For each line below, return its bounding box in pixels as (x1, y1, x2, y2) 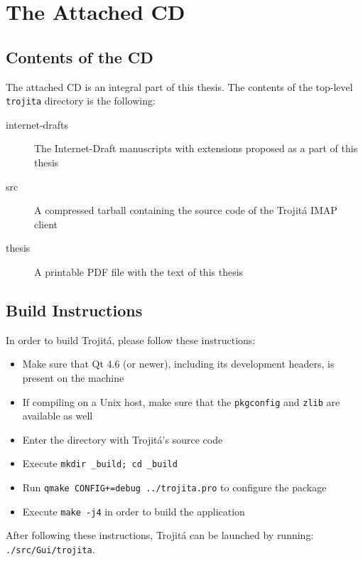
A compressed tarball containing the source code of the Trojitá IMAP (34, 203, 337, 218)
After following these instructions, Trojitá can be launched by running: (6, 528, 314, 543)
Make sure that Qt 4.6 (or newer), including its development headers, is (22, 356, 335, 371)
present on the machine (22, 370, 124, 385)
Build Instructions (6, 299, 143, 321)
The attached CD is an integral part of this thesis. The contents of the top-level (6, 79, 353, 94)
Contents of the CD (6, 46, 153, 68)
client (34, 216, 58, 231)
